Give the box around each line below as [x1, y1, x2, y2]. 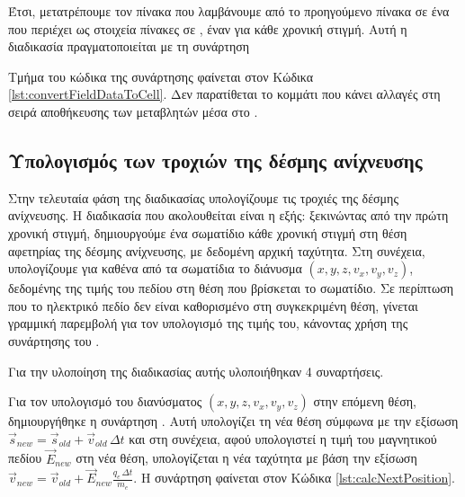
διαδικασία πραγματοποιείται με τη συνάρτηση [8, 37, 250, 56]
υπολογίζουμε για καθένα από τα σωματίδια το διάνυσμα [8, 259, 302, 278]
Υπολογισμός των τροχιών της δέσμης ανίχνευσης [8, 146, 423, 173]
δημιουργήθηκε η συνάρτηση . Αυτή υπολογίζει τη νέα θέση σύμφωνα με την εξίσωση [8, 412, 459, 430]
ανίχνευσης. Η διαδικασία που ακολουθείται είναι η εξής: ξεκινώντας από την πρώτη [8, 206, 449, 225]
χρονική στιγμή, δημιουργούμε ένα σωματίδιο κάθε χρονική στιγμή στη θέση [8, 223, 407, 242]
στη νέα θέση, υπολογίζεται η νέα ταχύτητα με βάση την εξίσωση [76, 448, 417, 467]
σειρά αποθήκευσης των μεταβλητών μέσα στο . [8, 102, 258, 120]
